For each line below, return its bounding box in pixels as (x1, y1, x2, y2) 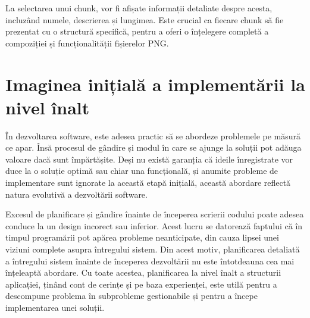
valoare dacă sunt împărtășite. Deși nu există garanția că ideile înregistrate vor (5, 152, 293, 165)
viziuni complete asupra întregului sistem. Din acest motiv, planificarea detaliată (5, 243, 300, 255)
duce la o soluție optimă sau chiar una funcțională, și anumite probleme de (5, 164, 278, 177)
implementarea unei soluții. (5, 301, 105, 313)
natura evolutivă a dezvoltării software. (5, 188, 148, 200)
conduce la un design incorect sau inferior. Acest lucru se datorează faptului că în (5, 219, 303, 232)
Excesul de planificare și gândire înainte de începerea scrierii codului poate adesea (5, 208, 304, 220)
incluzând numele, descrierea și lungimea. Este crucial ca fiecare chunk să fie (5, 13, 284, 26)
